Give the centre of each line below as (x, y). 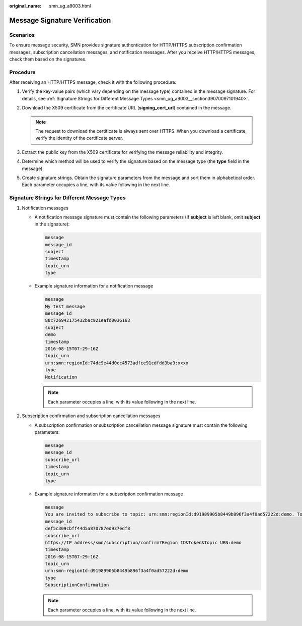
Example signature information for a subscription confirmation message (109, 494)
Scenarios (22, 35)
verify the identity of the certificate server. (79, 138)
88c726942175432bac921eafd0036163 (88, 321)
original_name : (25, 6)
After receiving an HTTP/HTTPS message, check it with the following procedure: (93, 82)
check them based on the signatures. (48, 59)
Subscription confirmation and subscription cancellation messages (91, 416)
